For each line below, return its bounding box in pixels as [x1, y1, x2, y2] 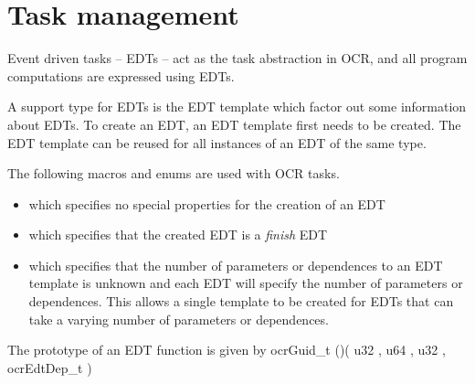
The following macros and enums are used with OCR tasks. [7, 164, 340, 183]
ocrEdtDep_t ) [7, 357, 92, 377]
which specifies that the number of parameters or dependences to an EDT [28, 255, 443, 274]
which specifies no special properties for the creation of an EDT [28, 194, 385, 213]
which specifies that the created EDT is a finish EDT [28, 225, 328, 244]
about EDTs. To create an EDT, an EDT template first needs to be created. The [7, 114, 461, 133]
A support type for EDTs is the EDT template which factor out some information [7, 97, 467, 116]
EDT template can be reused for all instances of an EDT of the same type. [7, 133, 427, 152]
